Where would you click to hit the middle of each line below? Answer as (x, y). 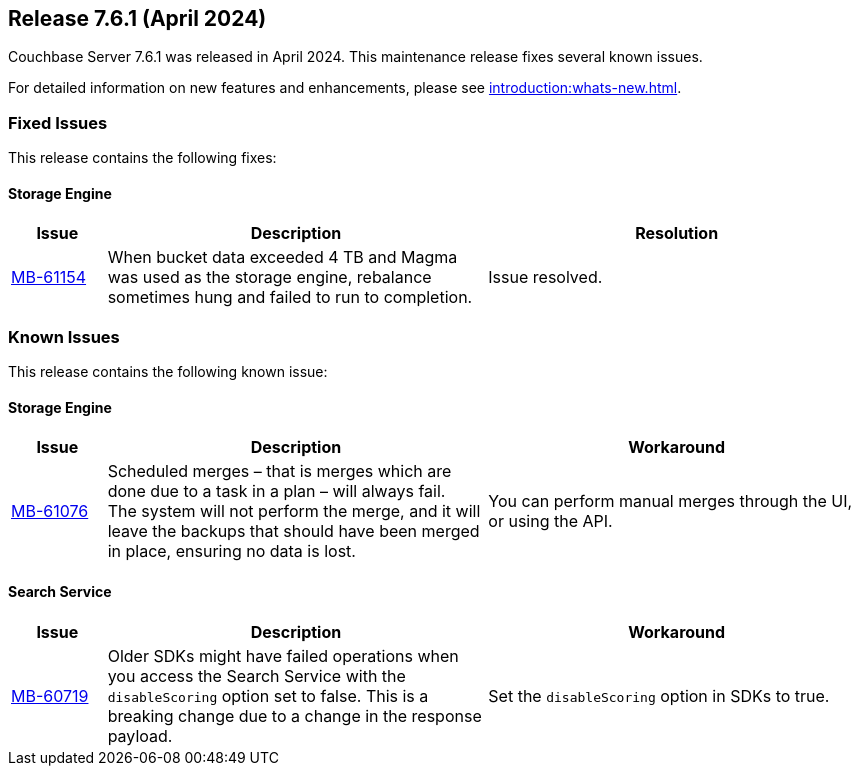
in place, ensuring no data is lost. (231, 551)
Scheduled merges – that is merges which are (279, 471)
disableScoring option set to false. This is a (268, 695)
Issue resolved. (545, 277)
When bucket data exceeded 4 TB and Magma (282, 257)
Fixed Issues (58, 122)
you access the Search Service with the (256, 675)
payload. (140, 735)
